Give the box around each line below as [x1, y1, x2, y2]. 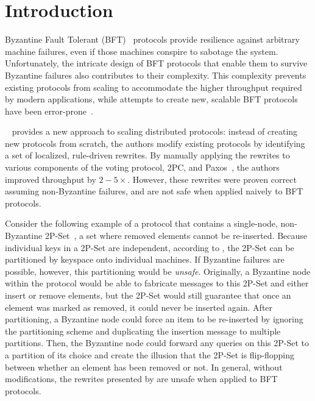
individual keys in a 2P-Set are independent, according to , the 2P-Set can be [5, 241, 294, 254]
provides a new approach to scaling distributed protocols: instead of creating [12, 125, 298, 138]
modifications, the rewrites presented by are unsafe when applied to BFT [5, 372, 278, 385]
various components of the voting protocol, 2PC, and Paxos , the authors [5, 161, 280, 174]
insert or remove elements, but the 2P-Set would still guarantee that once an [5, 289, 291, 301]
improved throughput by [5, 172, 96, 185]
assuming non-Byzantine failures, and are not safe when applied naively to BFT [5, 185, 303, 197]
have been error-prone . [5, 104, 93, 117]
